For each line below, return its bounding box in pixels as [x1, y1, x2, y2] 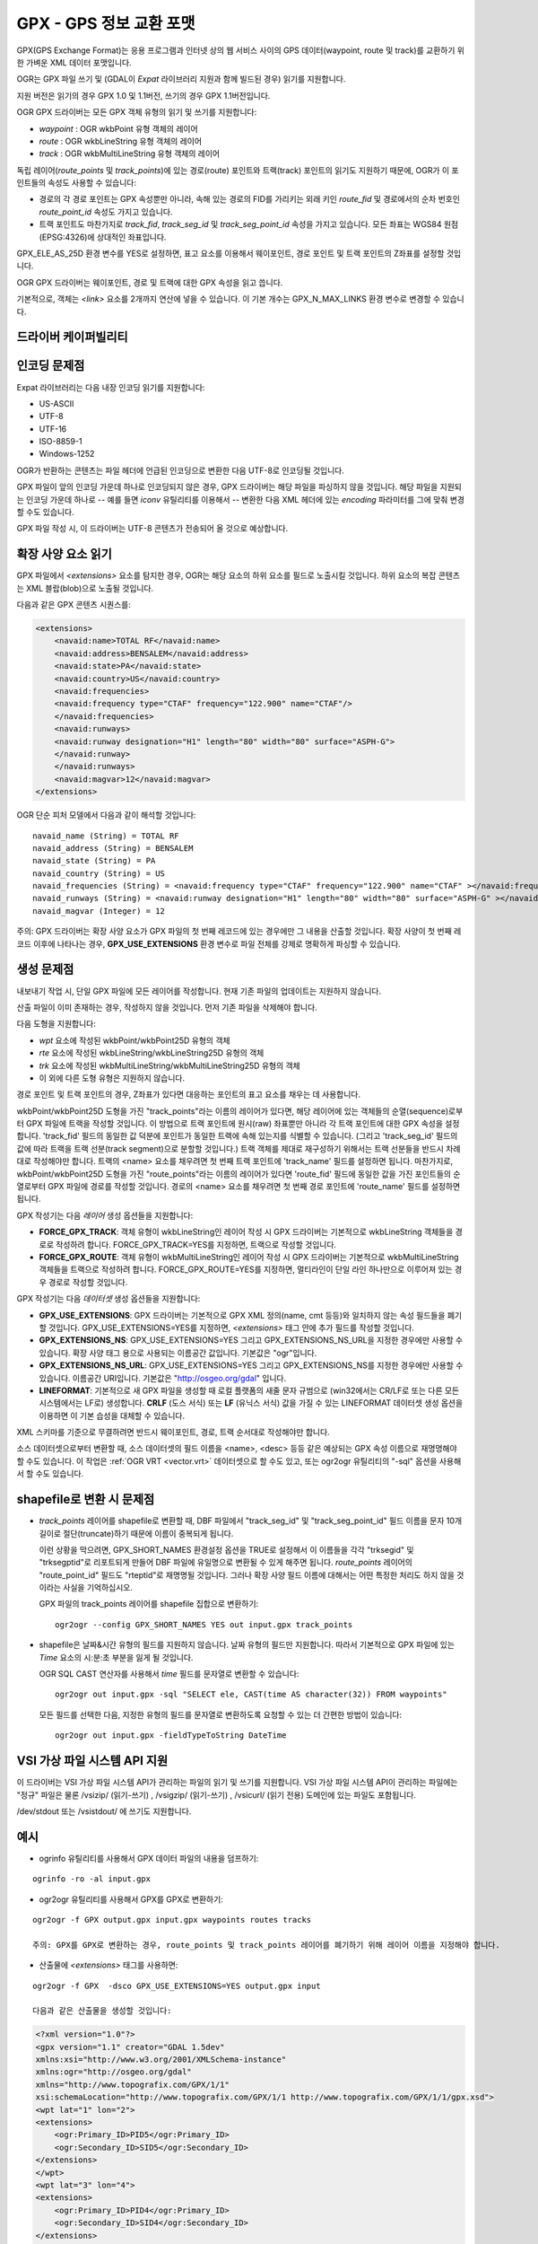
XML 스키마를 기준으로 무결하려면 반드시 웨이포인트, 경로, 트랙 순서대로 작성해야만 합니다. [16, 1427, 331, 1438]
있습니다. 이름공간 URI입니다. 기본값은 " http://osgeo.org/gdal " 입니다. [39, 1372, 287, 1383]
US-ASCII [39, 398, 74, 408]
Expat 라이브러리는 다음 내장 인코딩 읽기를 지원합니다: [16, 381, 205, 392]
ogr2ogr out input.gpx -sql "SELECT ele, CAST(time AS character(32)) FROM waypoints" [55, 1689, 447, 1700]
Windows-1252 [39, 449, 95, 460]
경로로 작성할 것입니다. [48, 1276, 128, 1287]
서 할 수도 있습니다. [16, 1468, 84, 1479]
